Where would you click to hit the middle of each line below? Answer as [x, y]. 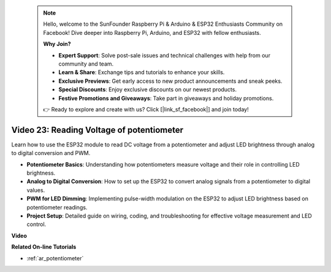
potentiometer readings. [57, 207]
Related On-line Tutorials [44, 247]
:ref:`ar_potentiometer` [55, 258]
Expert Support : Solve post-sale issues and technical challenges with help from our [165, 55]
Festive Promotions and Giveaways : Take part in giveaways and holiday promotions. [166, 98]
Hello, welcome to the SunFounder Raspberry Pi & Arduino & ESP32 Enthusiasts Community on [163, 24]
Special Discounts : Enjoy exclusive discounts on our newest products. [148, 89]
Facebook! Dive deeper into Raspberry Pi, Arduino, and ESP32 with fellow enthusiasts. [152, 32]
